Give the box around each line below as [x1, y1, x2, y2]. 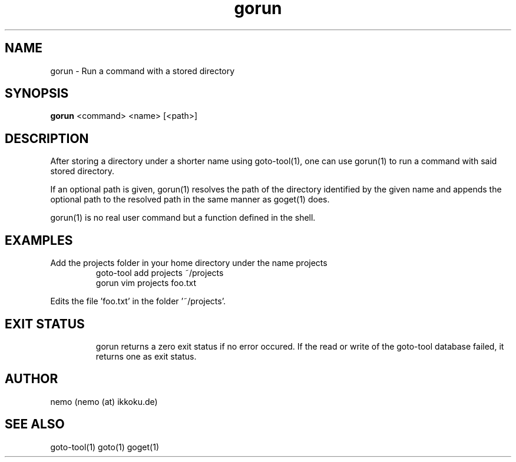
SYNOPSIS [5, 86, 69, 101]
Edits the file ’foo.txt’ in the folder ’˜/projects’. [50, 296, 226, 307]
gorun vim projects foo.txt [95, 278, 196, 288]
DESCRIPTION [5, 131, 89, 146]
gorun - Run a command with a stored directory [50, 65, 235, 76]
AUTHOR [5, 371, 58, 387]
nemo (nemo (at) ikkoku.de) [50, 396, 158, 407]
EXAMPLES [5, 232, 73, 248]
